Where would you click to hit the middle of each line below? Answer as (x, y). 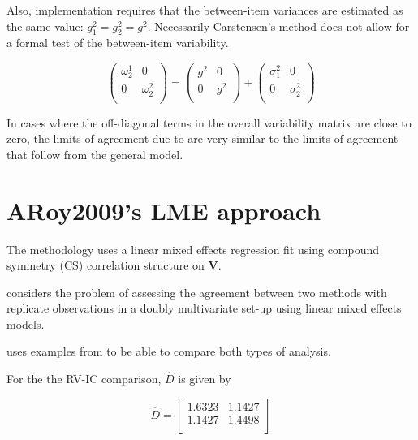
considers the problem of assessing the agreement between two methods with (197, 292)
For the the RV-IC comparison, (84, 379)
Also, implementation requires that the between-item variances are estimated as (205, 10)
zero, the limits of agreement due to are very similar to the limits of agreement (203, 138)
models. (26, 324)
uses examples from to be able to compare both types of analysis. (169, 351)
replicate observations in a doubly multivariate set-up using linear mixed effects (204, 308)
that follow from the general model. (95, 154)
